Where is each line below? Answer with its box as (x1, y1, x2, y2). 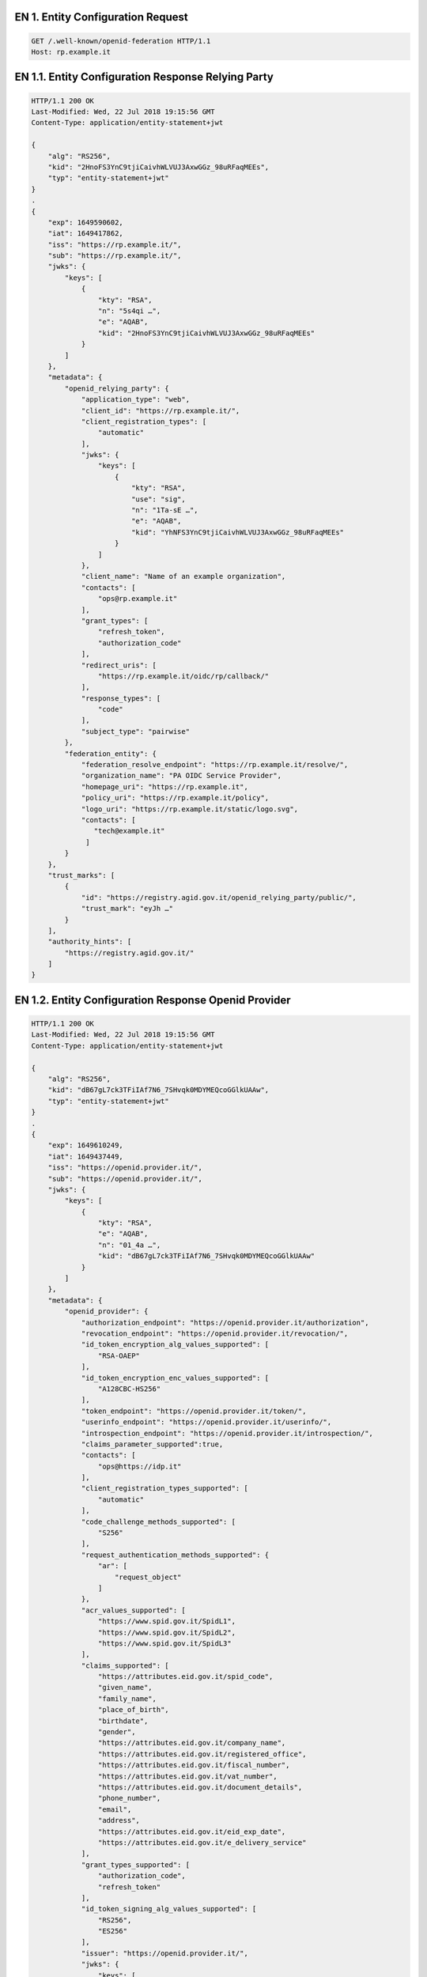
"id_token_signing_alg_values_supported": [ (81, 1904, 257, 1914)
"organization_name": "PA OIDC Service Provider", (81, 771, 282, 781)
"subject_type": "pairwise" (81, 727, 190, 735)
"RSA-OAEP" (97, 1351, 140, 1360)
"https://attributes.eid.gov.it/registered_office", (97, 1749, 307, 1759)
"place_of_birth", (97, 1705, 169, 1714)
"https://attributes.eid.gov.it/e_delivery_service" (97, 1838, 307, 1847)
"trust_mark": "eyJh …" (81, 904, 174, 913)
